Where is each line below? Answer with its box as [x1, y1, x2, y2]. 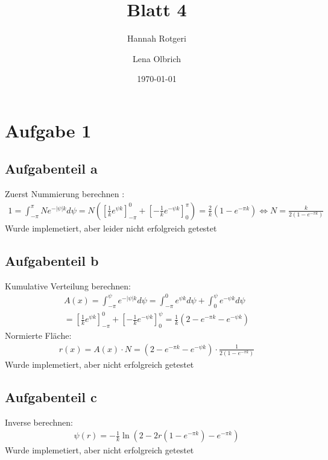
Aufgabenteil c [5, 387, 97, 406]
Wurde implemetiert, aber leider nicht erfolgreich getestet [5, 221, 217, 234]
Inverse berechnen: [5, 415, 73, 428]
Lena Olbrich [133, 52, 181, 65]
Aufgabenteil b [5, 251, 99, 269]
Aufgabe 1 [5, 118, 92, 142]
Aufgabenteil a [5, 159, 98, 178]
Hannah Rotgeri [127, 32, 186, 45]
